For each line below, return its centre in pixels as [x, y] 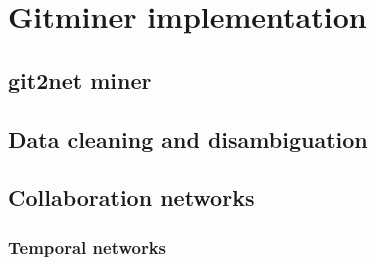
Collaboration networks [131, 197]
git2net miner [80, 79]
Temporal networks [87, 246]
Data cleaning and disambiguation [188, 138]
